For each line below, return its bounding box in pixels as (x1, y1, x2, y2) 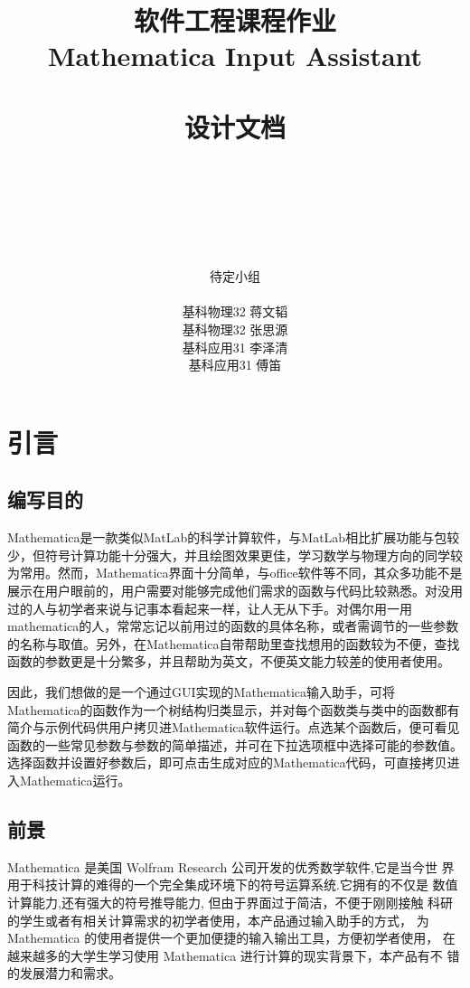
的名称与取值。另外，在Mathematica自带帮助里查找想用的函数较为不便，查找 (7, 634, 460, 653)
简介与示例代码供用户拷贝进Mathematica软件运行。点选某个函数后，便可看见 (7, 718, 460, 737)
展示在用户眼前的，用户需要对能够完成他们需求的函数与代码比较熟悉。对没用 (7, 580, 463, 599)
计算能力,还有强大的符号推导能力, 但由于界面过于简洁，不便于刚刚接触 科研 (7, 892, 454, 911)
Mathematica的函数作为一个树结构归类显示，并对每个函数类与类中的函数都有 (7, 700, 460, 719)
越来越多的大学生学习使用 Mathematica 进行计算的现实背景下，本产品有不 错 (7, 946, 460, 964)
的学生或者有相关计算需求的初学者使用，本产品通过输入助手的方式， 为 (7, 910, 429, 929)
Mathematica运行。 (19, 770, 131, 789)
